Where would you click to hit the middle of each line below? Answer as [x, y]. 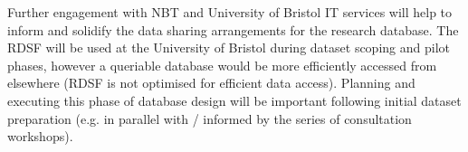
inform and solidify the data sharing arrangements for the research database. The [233, 29]
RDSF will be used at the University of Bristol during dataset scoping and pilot [229, 47]
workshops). [40, 136]
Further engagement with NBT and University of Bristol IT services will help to [230, 12]
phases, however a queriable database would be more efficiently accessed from [222, 65]
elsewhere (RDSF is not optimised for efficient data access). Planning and [211, 83]
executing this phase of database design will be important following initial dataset [234, 100]
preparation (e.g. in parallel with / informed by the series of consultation [210, 118]
